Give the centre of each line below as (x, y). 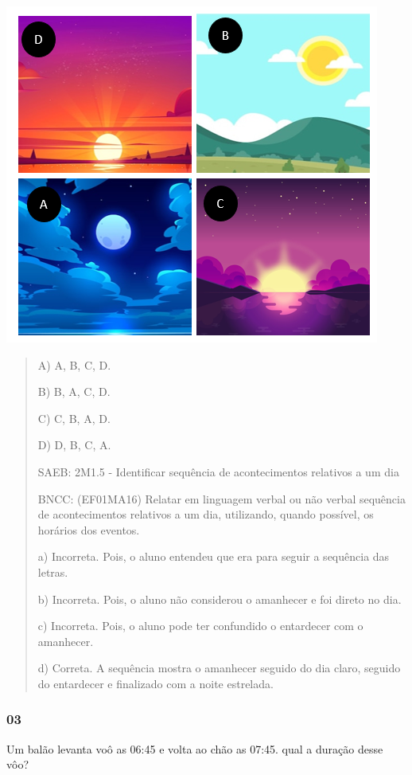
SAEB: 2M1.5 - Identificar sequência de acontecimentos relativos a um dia (218, 472)
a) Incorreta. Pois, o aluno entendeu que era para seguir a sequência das (214, 556)
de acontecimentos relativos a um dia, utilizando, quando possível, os (206, 514)
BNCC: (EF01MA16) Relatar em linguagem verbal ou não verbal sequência (222, 498)
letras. (53, 571)
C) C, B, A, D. (74, 418)
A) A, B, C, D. (74, 364)
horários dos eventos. (89, 529)
